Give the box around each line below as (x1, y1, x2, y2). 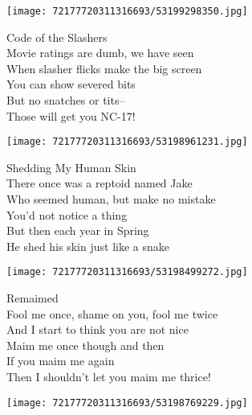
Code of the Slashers (6, 28, 108, 45)
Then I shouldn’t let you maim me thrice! (6, 368, 211, 385)
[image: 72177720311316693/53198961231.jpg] (6, 136, 248, 148)
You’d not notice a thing (6, 206, 128, 223)
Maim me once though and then (6, 336, 165, 353)
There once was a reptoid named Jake (6, 175, 193, 191)
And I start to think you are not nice (6, 321, 189, 338)
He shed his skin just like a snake (6, 237, 169, 254)
